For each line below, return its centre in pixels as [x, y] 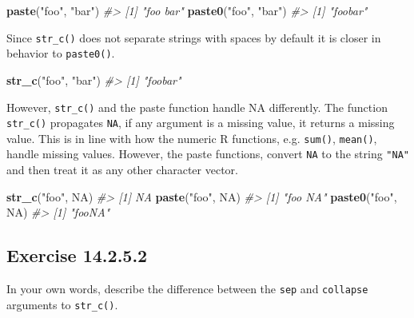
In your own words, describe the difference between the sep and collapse [187, 289]
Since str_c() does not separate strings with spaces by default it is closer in [194, 37]
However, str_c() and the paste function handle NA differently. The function [197, 107]
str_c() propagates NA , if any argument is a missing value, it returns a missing [201, 123]
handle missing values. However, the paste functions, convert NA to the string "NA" [208, 154]
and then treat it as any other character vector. [122, 170]
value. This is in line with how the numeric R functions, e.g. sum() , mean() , [192, 138]
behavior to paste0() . [61, 53]
